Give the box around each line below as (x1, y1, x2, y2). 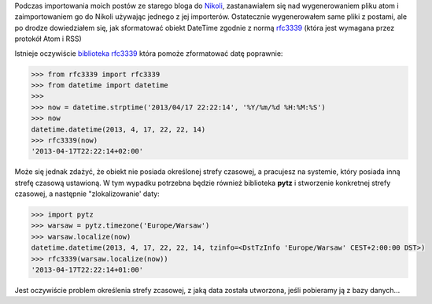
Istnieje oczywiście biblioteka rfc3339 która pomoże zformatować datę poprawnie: (14, 48, 283, 58)
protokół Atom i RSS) (14, 34, 82, 43)
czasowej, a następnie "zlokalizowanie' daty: (14, 189, 161, 198)
